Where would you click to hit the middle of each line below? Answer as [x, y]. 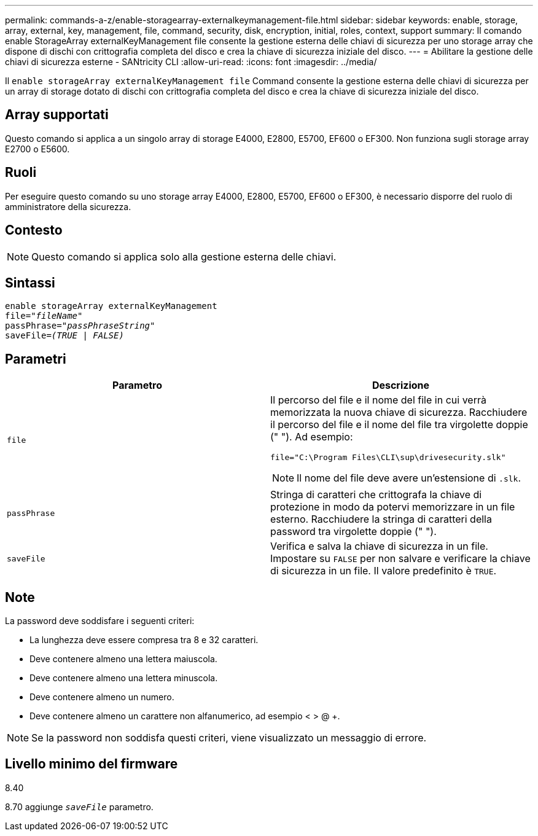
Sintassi [30, 283]
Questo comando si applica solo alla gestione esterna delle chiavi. [184, 256]
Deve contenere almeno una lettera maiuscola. [123, 659]
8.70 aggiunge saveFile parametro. [79, 807]
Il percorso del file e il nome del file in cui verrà [378, 400]
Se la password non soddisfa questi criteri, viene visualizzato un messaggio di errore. [229, 738]
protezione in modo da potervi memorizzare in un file [393, 507]
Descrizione [401, 385]
